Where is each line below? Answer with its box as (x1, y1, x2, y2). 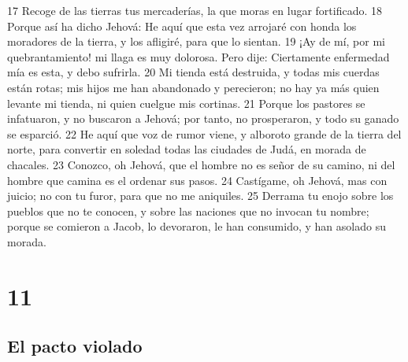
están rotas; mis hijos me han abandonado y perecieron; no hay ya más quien (7, 79, 380, 95)
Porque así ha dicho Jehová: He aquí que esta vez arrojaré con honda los (7, 17, 357, 34)
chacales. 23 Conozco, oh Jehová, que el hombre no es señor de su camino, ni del (7, 156, 395, 172)
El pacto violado (7, 334, 143, 358)
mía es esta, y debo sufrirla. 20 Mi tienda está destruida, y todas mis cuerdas (7, 64, 380, 80)
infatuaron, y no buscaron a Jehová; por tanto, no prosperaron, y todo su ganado (7, 110, 399, 127)
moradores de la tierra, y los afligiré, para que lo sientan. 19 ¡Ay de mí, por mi (7, 33, 386, 50)
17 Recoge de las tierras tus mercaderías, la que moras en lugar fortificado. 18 (7, 2, 383, 18)
